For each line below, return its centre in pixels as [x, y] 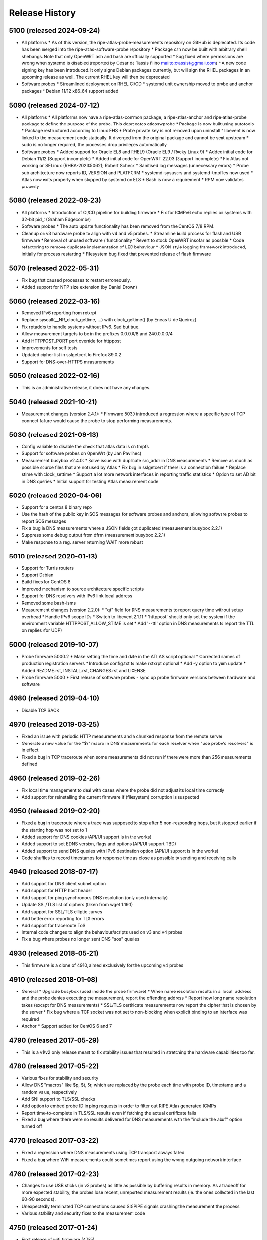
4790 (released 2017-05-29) [54, 1040]
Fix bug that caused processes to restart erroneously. [76, 280]
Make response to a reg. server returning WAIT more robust [82, 542]
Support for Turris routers [48, 568]
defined [29, 764]
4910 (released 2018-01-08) [54, 979]
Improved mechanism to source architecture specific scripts [83, 589]
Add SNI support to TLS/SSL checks [59, 1099]
